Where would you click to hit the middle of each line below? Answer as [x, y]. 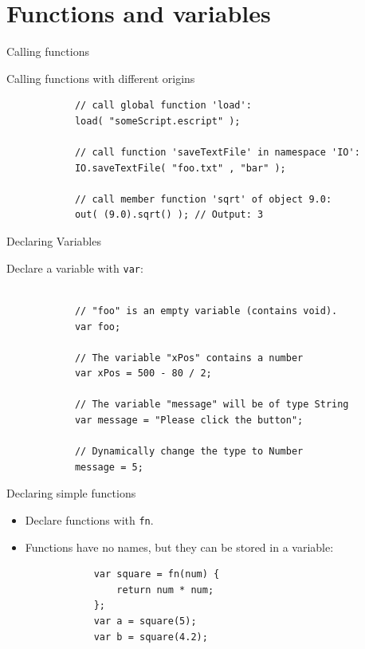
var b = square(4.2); [151, 637]
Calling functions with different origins [101, 78]
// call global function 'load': [163, 106]
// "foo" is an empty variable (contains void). [206, 311]
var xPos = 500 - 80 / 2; [143, 374]
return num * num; [165, 590]
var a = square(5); [145, 621]
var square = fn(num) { [157, 574]
